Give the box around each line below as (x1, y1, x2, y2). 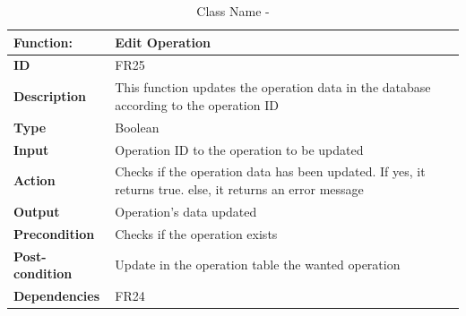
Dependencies (13, 286, 100, 304)
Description (13, 87, 87, 106)
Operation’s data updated (115, 201, 257, 220)
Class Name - (196, 2, 270, 20)
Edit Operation (115, 32, 211, 51)
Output (13, 201, 60, 220)
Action (13, 171, 56, 190)
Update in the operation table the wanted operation (115, 255, 401, 274)
